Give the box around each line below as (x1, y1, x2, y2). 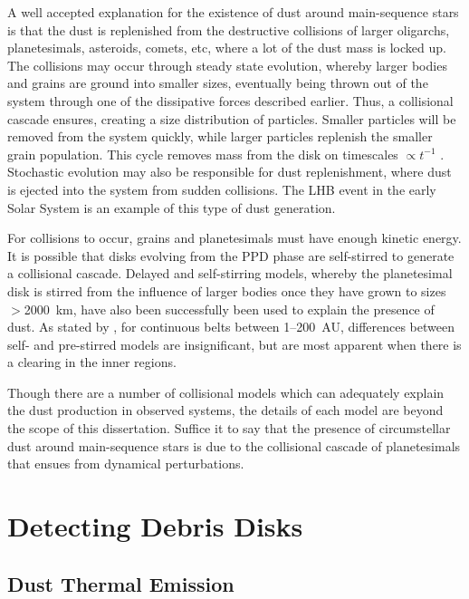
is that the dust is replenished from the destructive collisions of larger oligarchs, (7, 20, 450, 39)
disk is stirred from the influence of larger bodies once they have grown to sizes (7, 281, 446, 300)
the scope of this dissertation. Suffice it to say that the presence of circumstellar (7, 419, 451, 438)
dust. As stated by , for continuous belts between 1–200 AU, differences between (7, 317, 455, 336)
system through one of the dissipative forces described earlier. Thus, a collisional (7, 91, 454, 110)
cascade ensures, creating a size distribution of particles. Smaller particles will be (7, 109, 456, 128)
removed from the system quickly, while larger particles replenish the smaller (7, 127, 433, 146)
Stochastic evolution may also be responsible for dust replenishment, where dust (7, 162, 452, 181)
